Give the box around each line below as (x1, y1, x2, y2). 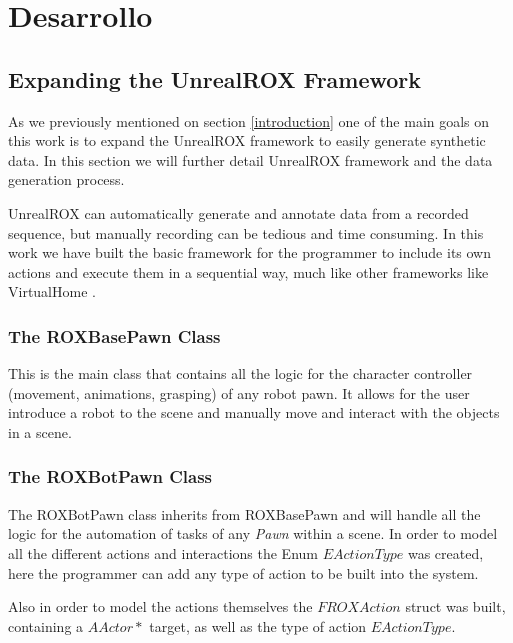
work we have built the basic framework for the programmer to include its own (8, 242, 492, 263)
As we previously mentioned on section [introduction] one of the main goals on (8, 110, 490, 131)
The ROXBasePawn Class (8, 323, 221, 348)
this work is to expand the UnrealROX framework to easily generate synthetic (8, 130, 486, 151)
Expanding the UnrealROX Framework (8, 63, 422, 94)
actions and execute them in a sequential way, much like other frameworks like (8, 261, 489, 282)
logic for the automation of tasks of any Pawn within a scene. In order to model (8, 523, 498, 544)
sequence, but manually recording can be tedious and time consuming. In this (8, 222, 484, 243)
